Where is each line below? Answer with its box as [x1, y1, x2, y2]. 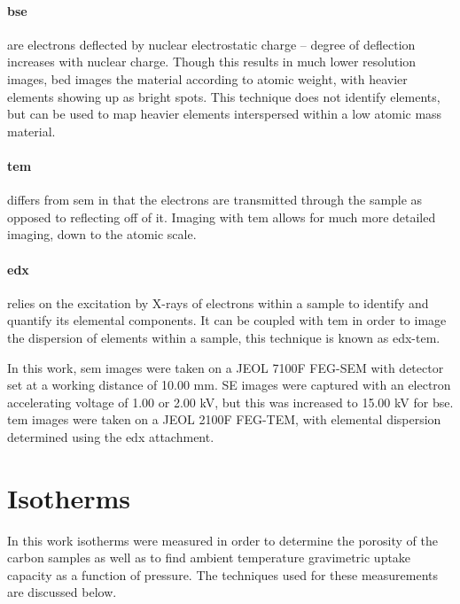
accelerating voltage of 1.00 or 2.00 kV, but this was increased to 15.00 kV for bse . [7, 392, 454, 411]
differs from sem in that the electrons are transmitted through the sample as [7, 190, 423, 209]
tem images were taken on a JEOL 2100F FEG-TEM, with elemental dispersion [7, 410, 441, 429]
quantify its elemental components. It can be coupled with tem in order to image [7, 311, 447, 329]
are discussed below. [7, 583, 117, 601]
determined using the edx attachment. [7, 427, 214, 445]
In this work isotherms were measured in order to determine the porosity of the [7, 530, 438, 549]
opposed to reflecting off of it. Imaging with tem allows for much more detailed [7, 207, 436, 226]
